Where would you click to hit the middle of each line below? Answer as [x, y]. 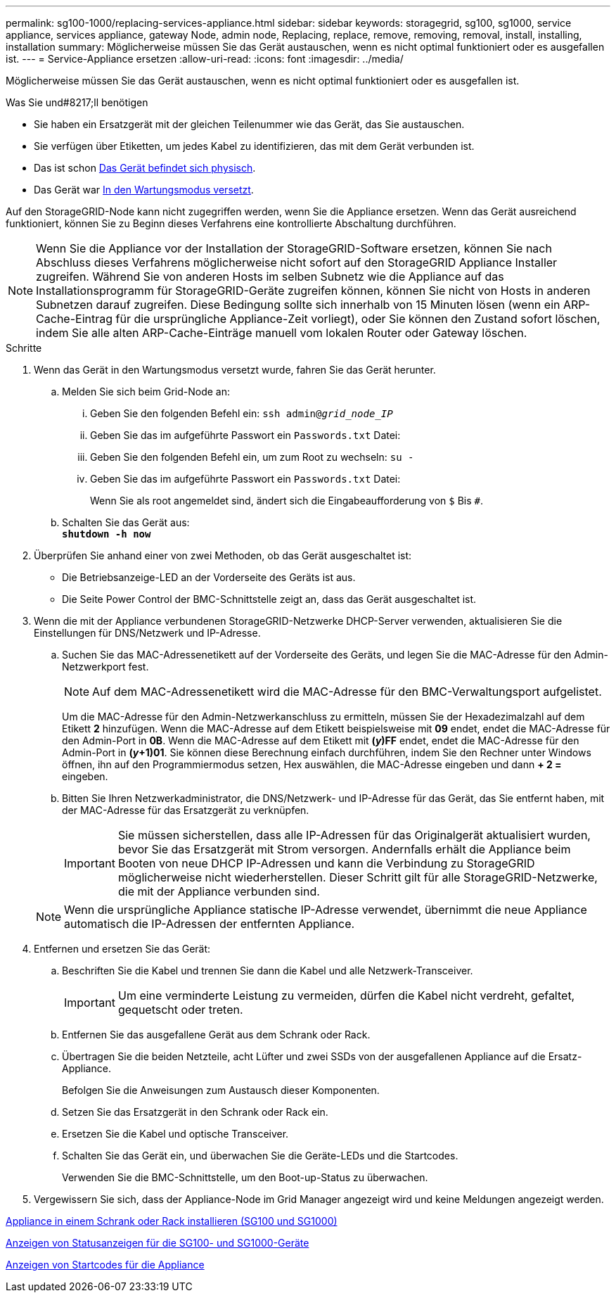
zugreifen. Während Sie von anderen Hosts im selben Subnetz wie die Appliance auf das [270, 276]
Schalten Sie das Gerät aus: [126, 522]
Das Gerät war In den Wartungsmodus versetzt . [144, 190]
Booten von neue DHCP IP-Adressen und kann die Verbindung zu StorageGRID [326, 863]
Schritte [24, 348]
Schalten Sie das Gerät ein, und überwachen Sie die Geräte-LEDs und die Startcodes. [260, 1156]
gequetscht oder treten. [180, 1010]
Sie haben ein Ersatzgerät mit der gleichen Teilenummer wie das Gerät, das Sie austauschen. [249, 124]
